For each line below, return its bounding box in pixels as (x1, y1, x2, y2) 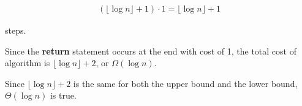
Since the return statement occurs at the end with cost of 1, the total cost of (5, 44, 296, 57)
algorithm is (5, 56, 50, 69)
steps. (5, 24, 26, 37)
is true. (50, 89, 77, 102)
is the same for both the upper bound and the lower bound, (73, 77, 298, 89)
